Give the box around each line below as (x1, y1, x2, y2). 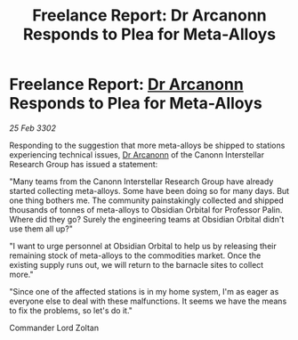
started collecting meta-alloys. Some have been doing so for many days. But (9, 185, 290, 196)
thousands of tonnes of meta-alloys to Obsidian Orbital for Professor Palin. (9, 204, 283, 215)
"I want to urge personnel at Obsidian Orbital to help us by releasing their (9, 240, 278, 251)
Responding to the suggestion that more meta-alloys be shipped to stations (9, 140, 286, 150)
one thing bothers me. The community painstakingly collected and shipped (9, 195, 285, 206)
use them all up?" (9, 223, 74, 234)
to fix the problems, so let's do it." (9, 304, 133, 316)
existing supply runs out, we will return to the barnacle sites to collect (9, 259, 264, 270)
